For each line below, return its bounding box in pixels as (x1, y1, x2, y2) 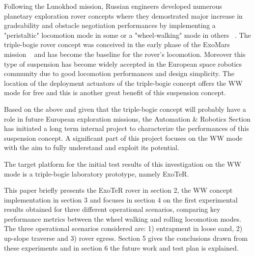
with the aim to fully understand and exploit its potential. (4, 142, 179, 153)
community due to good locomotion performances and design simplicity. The (4, 68, 234, 78)
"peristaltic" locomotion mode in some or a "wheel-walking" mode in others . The (4, 29, 251, 40)
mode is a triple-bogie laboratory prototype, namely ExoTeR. (4, 168, 189, 179)
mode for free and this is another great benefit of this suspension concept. (4, 87, 226, 98)
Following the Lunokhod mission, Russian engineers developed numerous (4, 1, 222, 11)
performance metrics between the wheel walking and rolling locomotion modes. (4, 213, 241, 224)
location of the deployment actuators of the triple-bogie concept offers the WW (4, 77, 243, 88)
